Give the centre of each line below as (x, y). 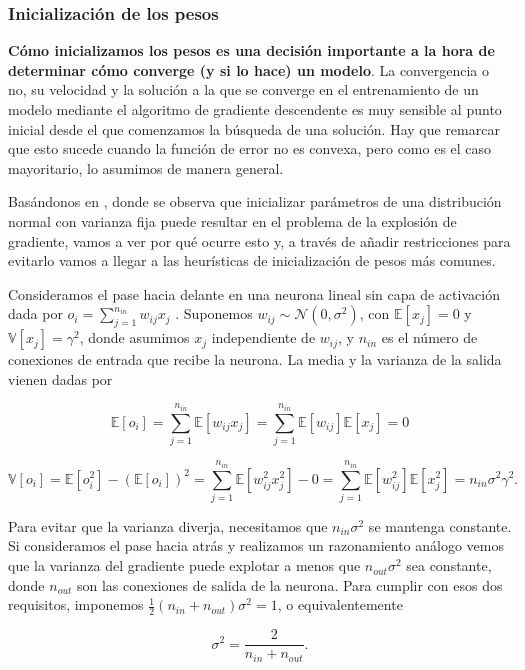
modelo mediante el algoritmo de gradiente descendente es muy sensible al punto (255, 109)
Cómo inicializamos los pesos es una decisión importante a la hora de (251, 50)
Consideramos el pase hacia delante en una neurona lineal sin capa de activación (254, 293)
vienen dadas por (60, 378)
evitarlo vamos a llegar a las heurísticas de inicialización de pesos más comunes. (252, 260)
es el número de (429, 337)
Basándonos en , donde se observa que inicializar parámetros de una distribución (255, 201)
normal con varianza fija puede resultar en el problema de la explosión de (232, 220)
